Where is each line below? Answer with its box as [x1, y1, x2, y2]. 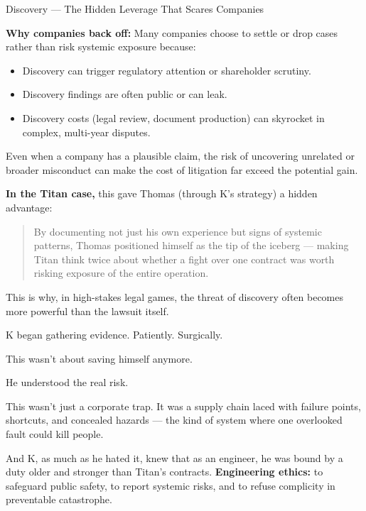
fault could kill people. [6, 427, 104, 441]
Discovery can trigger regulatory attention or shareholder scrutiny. [22, 62, 311, 77]
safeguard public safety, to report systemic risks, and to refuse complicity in [6, 478, 335, 493]
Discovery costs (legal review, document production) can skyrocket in [22, 110, 325, 125]
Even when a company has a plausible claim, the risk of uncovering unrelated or [6, 148, 355, 163]
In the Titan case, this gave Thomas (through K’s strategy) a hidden [6, 186, 318, 201]
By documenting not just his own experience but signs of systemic [33, 224, 322, 238]
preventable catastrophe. [6, 492, 112, 507]
